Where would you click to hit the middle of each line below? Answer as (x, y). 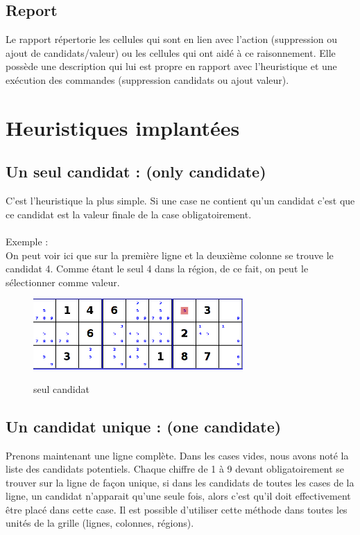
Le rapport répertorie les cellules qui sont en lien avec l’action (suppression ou (172, 39)
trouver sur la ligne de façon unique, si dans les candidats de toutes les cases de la (180, 482)
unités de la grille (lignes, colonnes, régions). (100, 523)
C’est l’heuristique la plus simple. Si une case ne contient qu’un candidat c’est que (180, 201)
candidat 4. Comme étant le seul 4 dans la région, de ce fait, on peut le (157, 269)
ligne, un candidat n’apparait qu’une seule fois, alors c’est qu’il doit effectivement (178, 496)
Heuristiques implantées (123, 127)
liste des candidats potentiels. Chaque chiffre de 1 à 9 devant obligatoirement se (175, 469)
